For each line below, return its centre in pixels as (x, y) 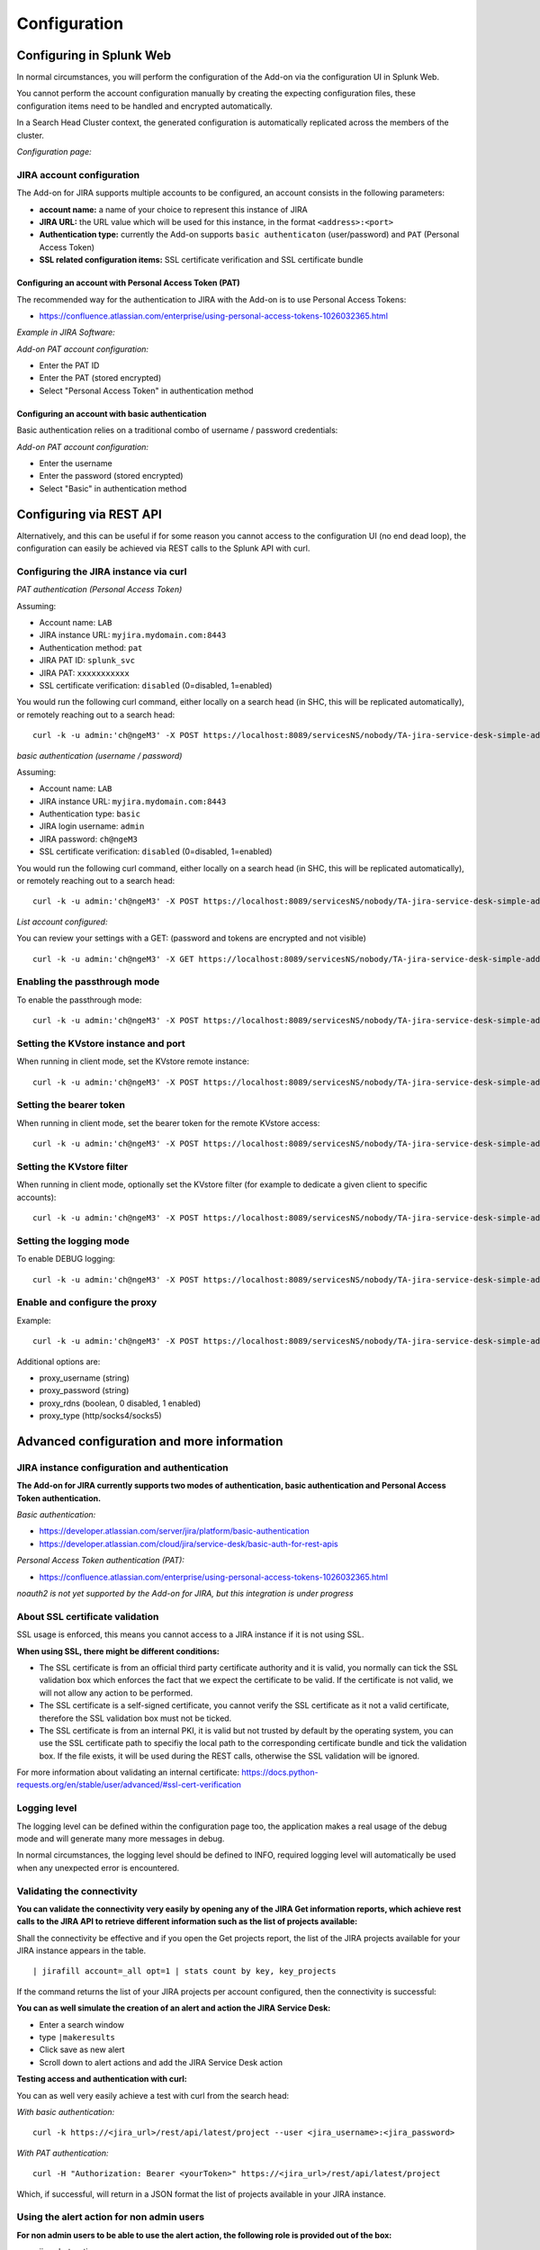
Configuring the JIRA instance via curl (102, 571)
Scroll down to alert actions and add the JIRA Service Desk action (161, 2062)
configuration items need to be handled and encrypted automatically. (145, 106)
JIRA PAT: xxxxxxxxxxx (84, 673)
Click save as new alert (82, 2050)
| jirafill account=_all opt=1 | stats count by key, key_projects (184, 1971)
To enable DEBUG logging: (66, 1259)
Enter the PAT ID (69, 365)
